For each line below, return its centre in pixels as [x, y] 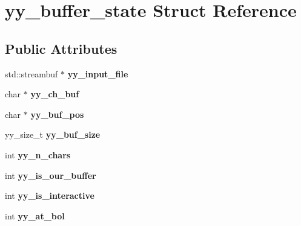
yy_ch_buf [55, 94]
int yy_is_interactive [50, 195]
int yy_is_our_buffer [51, 175]
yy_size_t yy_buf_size [53, 134]
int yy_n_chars [38, 154]
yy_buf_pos [57, 114]
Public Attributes [61, 48]
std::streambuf [31, 73]
